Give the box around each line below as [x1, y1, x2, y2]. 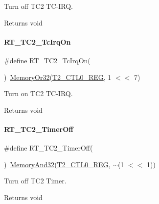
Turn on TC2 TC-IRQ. [4, 88, 73, 99]
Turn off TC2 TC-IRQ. [4, 1, 73, 11]
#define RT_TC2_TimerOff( [4, 143, 93, 153]
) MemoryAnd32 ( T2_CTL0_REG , [4, 159, 111, 169]
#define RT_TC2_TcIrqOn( [4, 55, 91, 65]
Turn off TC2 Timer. [4, 176, 67, 186]
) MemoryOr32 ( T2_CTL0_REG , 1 [4, 72, 112, 82]
